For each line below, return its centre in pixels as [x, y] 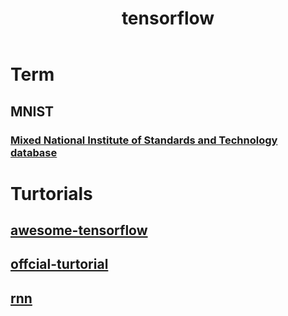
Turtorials [51, 193]
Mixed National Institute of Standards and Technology [144, 140]
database [34, 152]
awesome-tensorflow [79, 230]
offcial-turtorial [59, 264]
